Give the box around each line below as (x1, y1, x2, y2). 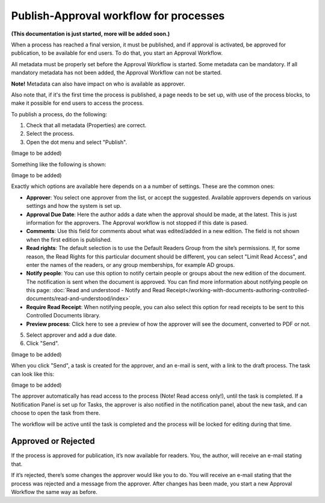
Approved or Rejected (11, 436, 95, 446)
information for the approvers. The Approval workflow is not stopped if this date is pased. (26, 219, 248, 226)
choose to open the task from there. (11, 410, 101, 417)
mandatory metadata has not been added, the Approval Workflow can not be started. (11, 69, 222, 77)
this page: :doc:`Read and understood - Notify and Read (26, 287, 166, 294)
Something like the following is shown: (11, 160, 107, 168)
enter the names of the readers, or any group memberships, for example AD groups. (26, 261, 235, 268)
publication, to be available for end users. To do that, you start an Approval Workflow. (11, 49, 223, 57)
